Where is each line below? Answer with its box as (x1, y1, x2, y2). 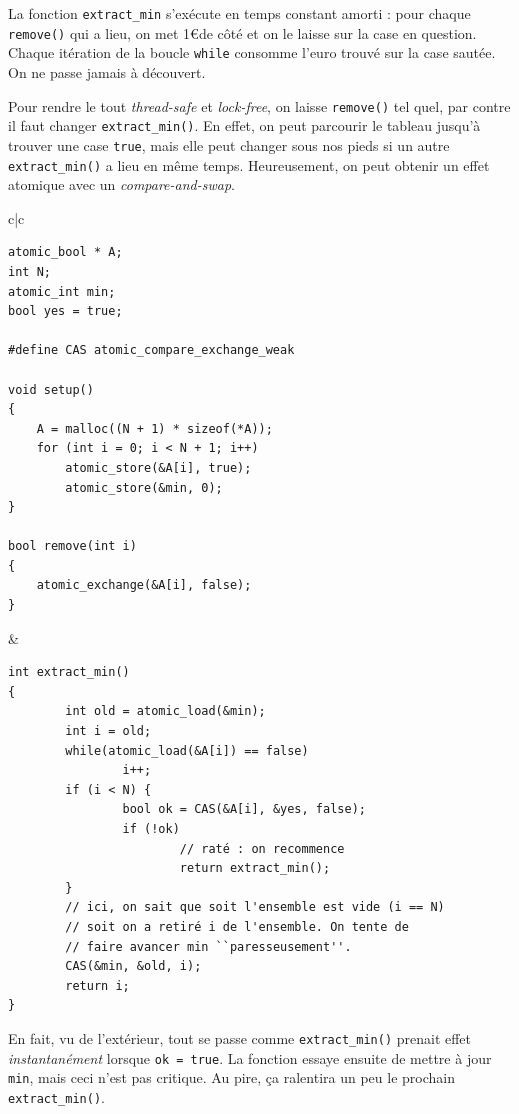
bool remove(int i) (8, 539, 137, 554)
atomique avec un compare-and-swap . (8, 174, 235, 195)
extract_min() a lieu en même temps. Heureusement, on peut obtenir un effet (8, 154, 490, 175)
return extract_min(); (179, 861, 331, 876)
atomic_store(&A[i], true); (65, 460, 252, 475)
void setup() (8, 382, 94, 397)
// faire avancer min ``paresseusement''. (65, 939, 352, 954)
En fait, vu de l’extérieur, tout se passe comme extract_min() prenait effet (8, 1027, 472, 1048)
